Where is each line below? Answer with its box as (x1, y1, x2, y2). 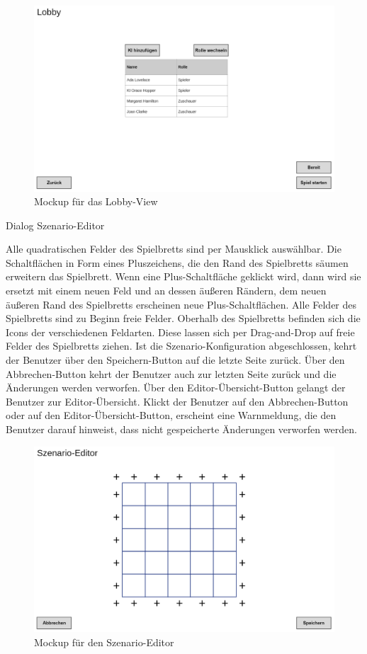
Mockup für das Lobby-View (34, 194, 158, 209)
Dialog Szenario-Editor (6, 217, 105, 232)
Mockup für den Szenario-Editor (34, 634, 174, 649)
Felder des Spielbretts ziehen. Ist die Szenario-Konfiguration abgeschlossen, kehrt (6, 338, 357, 353)
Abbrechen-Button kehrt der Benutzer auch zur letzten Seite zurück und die (6, 366, 337, 381)
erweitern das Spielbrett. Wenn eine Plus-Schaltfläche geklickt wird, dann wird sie (6, 269, 361, 284)
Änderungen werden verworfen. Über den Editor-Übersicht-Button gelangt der (6, 380, 346, 395)
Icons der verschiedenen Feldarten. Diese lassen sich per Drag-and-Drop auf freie (6, 324, 355, 339)
